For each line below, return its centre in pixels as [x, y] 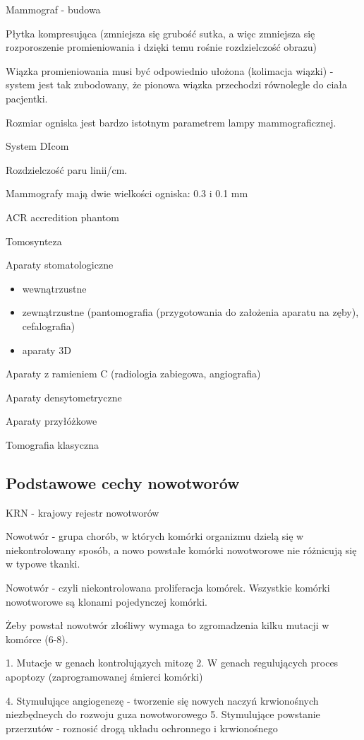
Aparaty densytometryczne [64, 397]
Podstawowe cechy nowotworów [123, 482]
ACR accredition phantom [62, 217]
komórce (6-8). [37, 639]
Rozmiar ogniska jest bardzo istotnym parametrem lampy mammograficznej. [171, 122]
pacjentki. [27, 98]
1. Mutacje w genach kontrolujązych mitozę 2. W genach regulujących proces [172, 663]
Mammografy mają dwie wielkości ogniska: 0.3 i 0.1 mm [127, 193]
